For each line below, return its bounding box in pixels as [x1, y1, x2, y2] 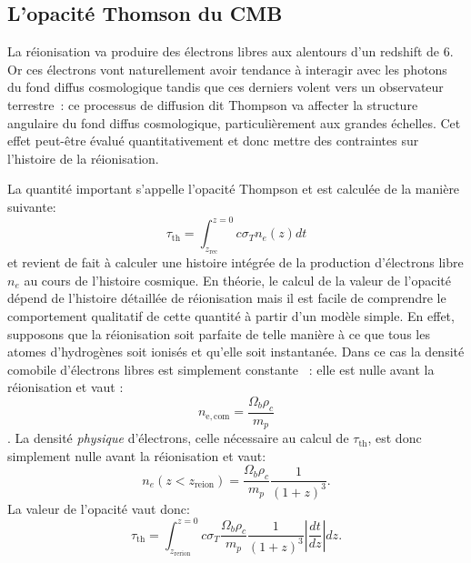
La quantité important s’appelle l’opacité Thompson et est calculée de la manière [7, 179, 460, 198]
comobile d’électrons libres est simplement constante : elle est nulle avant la [7, 359, 435, 378]
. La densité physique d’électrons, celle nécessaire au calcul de [7, 428, 349, 447]
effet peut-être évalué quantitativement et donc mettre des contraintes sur [7, 131, 419, 150]
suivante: [7, 196, 56, 216]
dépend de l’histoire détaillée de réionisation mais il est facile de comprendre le [7, 288, 446, 307]
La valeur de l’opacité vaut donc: [7, 498, 190, 518]
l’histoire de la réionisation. [7, 148, 159, 167]
